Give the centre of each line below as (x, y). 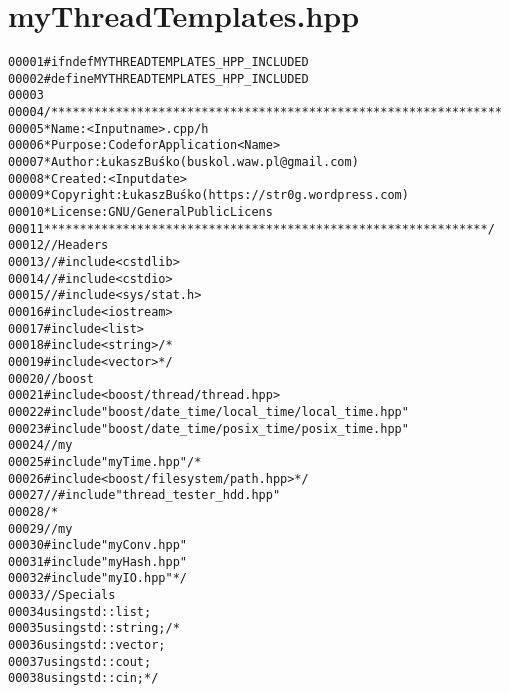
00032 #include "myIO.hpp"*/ (97, 578)
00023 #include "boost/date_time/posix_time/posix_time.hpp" (208, 428)
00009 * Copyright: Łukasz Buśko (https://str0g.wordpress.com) (208, 195)
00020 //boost (51, 378)
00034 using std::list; (80, 611)
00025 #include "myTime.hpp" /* (105, 461)
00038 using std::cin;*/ (83, 678)
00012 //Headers (58, 245)
